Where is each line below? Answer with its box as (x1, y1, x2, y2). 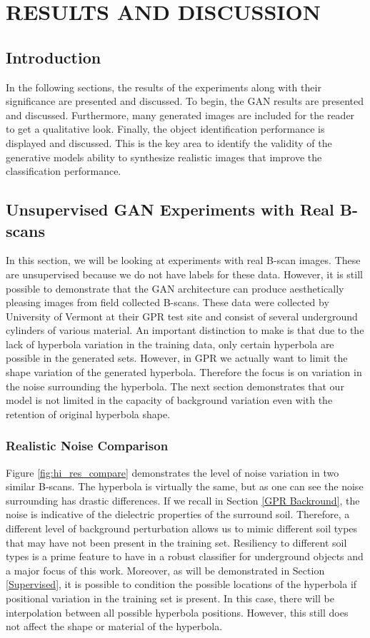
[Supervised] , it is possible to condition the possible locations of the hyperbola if (6, 577, 357, 592)
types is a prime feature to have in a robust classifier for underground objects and (6, 549, 364, 564)
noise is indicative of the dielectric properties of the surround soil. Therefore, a (6, 507, 350, 522)
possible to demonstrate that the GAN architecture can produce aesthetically (6, 280, 344, 295)
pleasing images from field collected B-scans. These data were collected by (6, 295, 329, 310)
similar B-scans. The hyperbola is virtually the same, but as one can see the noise (6, 479, 364, 494)
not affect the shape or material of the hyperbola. (6, 619, 223, 634)
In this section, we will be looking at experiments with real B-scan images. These (6, 253, 361, 268)
